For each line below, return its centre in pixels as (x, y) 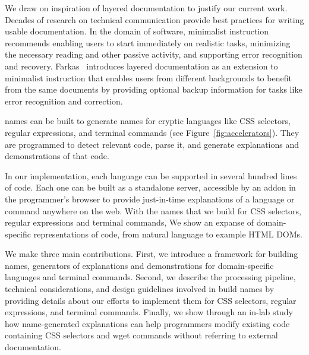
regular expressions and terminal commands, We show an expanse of (130, 222)
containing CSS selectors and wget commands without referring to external (141, 335)
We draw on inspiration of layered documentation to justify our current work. (146, 8)
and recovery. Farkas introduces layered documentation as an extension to (141, 66)
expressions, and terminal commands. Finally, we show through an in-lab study (149, 312)
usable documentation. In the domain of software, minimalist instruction (137, 31)
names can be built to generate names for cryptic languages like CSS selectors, (148, 121)
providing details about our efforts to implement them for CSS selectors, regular (151, 300)
